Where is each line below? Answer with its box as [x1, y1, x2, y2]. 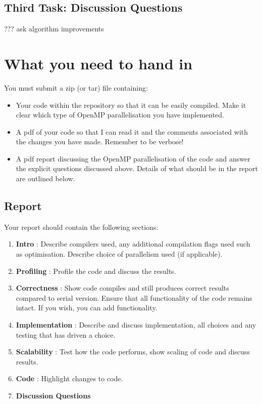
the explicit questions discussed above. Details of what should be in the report [16, 163, 258, 174]
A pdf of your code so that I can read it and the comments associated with [16, 126, 248, 137]
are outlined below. [16, 173, 75, 184]
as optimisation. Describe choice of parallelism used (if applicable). [16, 249, 223, 259]
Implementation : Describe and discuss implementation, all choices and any [16, 319, 256, 330]
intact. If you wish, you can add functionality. [16, 302, 158, 313]
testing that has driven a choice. [16, 329, 116, 340]
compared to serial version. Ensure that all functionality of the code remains [16, 292, 252, 303]
